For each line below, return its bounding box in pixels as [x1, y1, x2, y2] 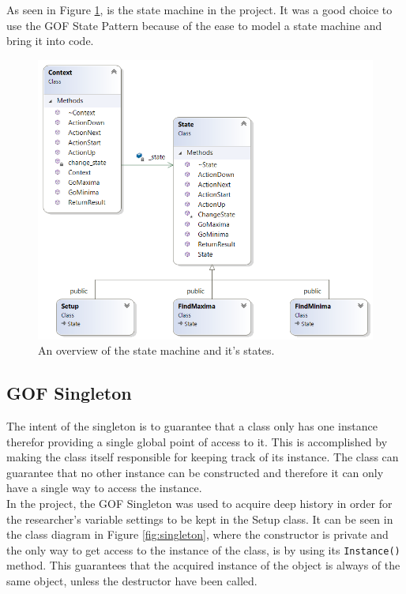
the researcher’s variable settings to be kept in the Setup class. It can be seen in [6, 510, 393, 527]
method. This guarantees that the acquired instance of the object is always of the [6, 557, 400, 573]
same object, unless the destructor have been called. [6, 573, 258, 589]
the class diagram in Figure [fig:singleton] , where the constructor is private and [6, 526, 389, 543]
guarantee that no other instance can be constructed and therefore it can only [6, 464, 384, 480]
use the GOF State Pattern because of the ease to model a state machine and [6, 17, 382, 33]
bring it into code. [6, 32, 94, 49]
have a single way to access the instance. [6, 479, 202, 496]
